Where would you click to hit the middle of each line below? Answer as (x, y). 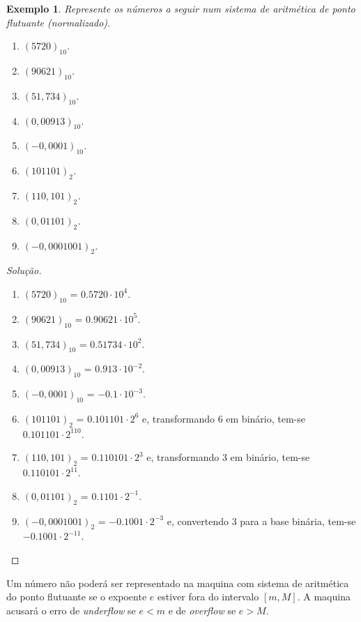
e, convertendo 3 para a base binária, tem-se (261, 521)
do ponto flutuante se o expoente (77, 597)
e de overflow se (202, 610)
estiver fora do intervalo (208, 597)
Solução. (24, 270)
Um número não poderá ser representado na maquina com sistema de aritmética (178, 583)
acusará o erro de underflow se (71, 610)
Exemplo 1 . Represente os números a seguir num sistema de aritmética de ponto (181, 8)
